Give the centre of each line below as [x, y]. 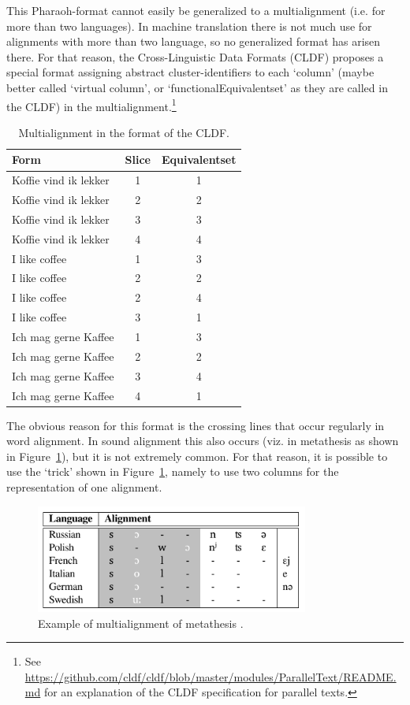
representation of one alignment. [84, 487]
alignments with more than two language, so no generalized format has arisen [194, 41]
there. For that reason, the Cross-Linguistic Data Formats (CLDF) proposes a [195, 56]
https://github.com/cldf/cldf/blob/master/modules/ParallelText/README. [211, 676]
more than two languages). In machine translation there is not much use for [189, 26]
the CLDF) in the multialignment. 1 [91, 105]
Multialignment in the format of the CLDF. [124, 132]
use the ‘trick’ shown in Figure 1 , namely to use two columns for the [173, 471]
